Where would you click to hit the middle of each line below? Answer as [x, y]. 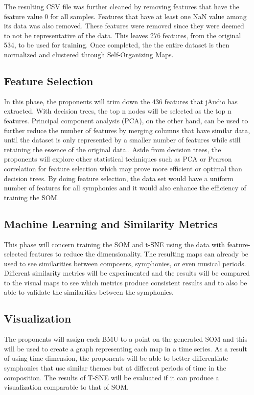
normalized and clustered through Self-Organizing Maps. [89, 54]
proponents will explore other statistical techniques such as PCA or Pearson [118, 159]
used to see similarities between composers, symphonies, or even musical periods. [125, 263]
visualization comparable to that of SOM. [66, 387]
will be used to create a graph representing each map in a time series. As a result [126, 348]
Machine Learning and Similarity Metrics [111, 223]
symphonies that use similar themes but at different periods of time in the [115, 368]
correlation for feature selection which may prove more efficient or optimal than [123, 168]
